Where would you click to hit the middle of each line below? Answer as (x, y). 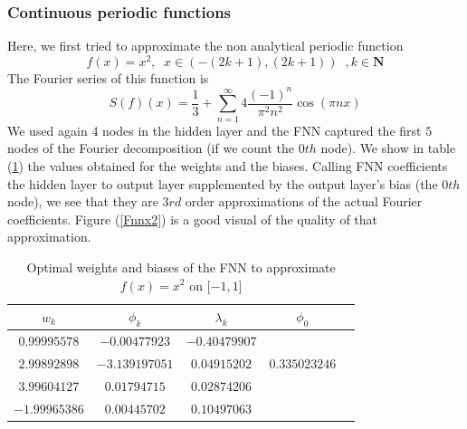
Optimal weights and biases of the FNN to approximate (181, 267)
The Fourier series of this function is (108, 77)
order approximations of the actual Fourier (304, 201)
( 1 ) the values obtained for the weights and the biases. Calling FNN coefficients (228, 165)
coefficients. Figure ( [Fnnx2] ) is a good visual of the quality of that (193, 219)
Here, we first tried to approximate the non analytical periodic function (205, 46)
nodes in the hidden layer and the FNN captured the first (262, 130)
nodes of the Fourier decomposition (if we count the (151, 148)
